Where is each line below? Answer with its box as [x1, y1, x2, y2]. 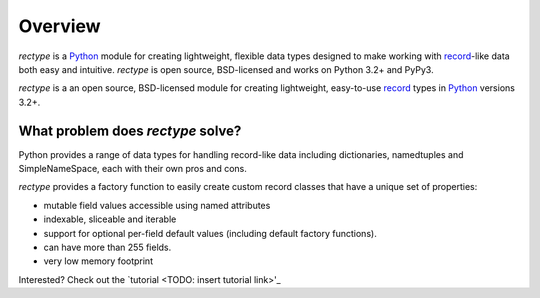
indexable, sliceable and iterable [43, 213, 177, 225]
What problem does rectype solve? [18, 122, 242, 139]
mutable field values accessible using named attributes [43, 199, 271, 211]
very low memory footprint [43, 255, 154, 267]
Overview [18, 15, 101, 37]
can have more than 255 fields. [43, 241, 172, 253]
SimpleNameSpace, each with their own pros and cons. [18, 163, 247, 175]
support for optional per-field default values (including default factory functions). [43, 227, 377, 239]
